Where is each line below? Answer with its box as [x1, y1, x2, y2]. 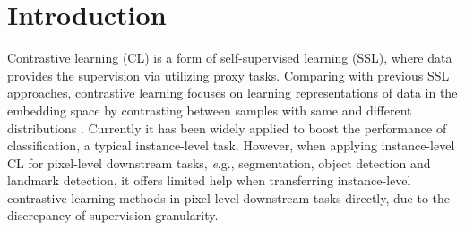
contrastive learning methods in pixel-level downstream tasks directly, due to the [7, 188, 451, 207]
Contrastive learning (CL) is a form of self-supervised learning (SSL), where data [7, 48, 452, 67]
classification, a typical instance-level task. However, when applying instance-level [7, 136, 455, 155]
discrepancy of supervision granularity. [7, 206, 219, 225]
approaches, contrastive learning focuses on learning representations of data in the [7, 83, 458, 102]
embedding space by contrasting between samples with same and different [7, 100, 412, 119]
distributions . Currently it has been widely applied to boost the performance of [7, 118, 447, 137]
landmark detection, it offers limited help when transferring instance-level [7, 171, 411, 190]
